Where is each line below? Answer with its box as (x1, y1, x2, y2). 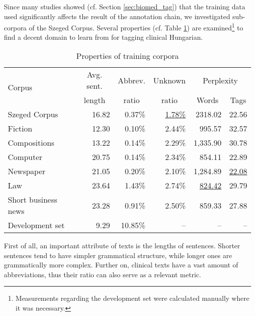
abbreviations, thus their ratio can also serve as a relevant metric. (4, 269, 201, 279)
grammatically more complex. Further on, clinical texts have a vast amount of (4, 260, 238, 270)
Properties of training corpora (76, 50, 179, 62)
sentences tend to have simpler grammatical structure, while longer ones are (4, 250, 232, 260)
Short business (8, 194, 57, 206)
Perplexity (203, 74, 238, 86)
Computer (8, 151, 43, 163)
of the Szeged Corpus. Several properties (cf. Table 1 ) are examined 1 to (29, 21, 243, 32)
